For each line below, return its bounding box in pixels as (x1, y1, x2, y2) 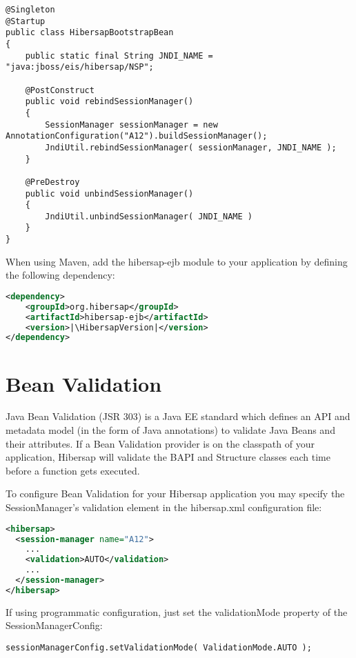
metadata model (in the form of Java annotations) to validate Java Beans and (6, 423, 335, 437)
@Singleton (6, 5, 55, 14)
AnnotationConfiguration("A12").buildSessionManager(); (6, 131, 268, 141)
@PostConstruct (25, 85, 95, 95)
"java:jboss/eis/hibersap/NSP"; (6, 62, 154, 72)
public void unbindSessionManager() (25, 188, 194, 199)
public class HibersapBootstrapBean (6, 28, 174, 38)
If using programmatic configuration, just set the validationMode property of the (6, 604, 348, 619)
